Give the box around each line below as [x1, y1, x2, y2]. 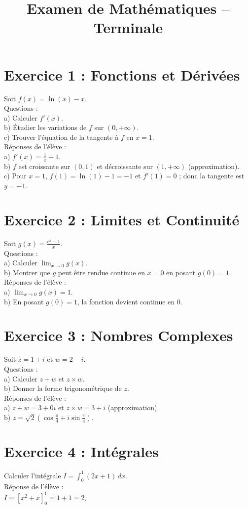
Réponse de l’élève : [4, 481, 64, 492]
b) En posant [4, 296, 44, 306]
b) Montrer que [4, 267, 50, 277]
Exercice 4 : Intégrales [4, 441, 159, 462]
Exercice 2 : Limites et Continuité [4, 209, 240, 229]
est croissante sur [18, 161, 71, 171]
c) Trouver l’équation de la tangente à [4, 131, 119, 142]
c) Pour [4, 170, 27, 181]
